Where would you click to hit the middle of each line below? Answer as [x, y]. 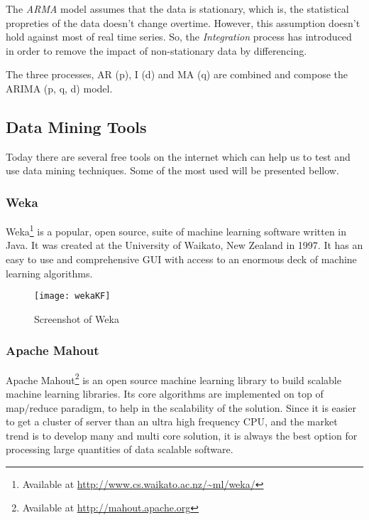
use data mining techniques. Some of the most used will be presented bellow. [172, 170]
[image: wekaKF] [72, 296]
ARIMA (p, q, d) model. [59, 88]
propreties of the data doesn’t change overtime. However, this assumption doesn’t [183, 22]
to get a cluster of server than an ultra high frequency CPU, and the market [172, 421]
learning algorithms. [49, 273]
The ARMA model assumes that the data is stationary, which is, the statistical [177, 9]
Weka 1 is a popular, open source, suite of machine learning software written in [176, 230]
